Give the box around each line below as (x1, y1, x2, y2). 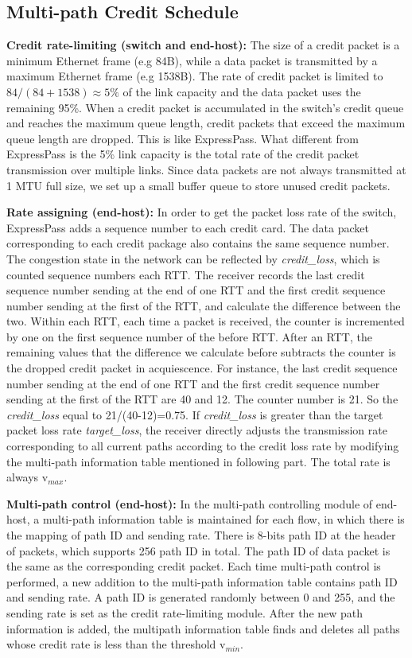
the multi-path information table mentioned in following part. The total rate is (6, 453, 391, 469)
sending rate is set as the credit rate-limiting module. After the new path (6, 604, 363, 621)
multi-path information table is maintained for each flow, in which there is (42, 511, 405, 528)
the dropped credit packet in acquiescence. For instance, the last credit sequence (6, 360, 398, 376)
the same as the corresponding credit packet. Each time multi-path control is (6, 558, 381, 574)
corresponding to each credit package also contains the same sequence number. (6, 235, 390, 251)
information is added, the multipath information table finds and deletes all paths (6, 620, 400, 637)
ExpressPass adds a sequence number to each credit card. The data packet (6, 219, 369, 236)
